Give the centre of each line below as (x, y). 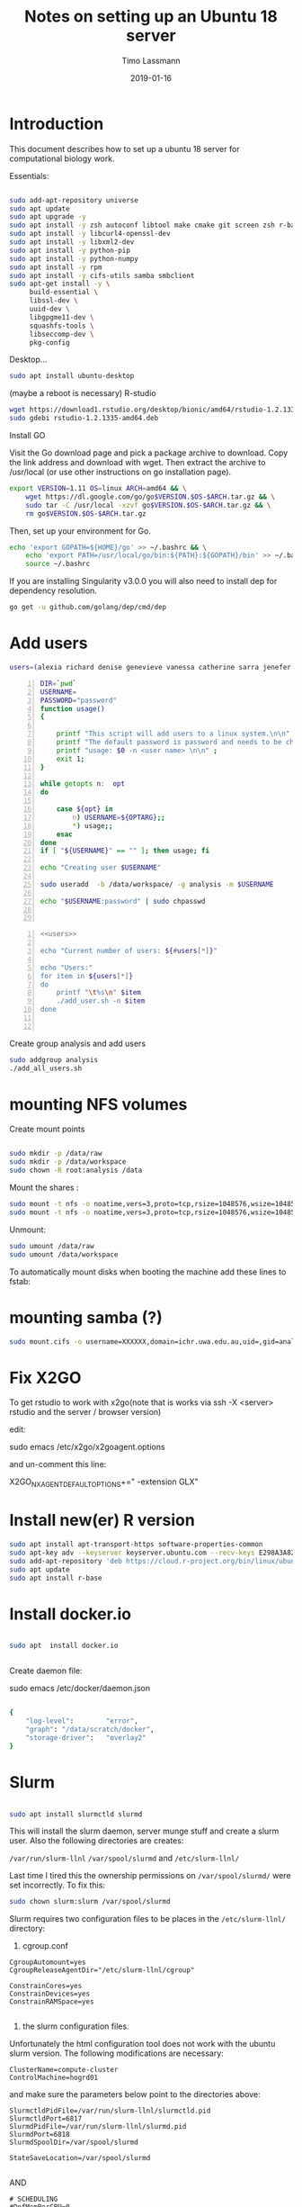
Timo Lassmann (151, 60)
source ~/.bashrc (58, 564)
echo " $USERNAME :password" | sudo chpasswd (123, 901)
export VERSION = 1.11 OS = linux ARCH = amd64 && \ (98, 489)
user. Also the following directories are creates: (97, 1841)
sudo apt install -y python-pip (70, 250)
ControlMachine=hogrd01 (54, 2078)
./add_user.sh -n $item (101, 1001)
